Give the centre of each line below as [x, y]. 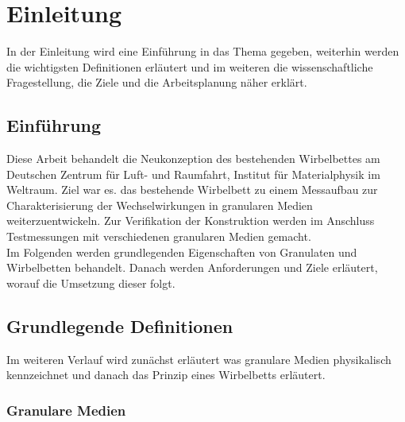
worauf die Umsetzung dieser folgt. [91, 283]
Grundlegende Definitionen [120, 325]
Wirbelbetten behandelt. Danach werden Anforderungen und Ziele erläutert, [192, 267]
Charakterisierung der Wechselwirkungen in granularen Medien [160, 205]
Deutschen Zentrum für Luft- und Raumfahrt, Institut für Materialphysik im [193, 174]
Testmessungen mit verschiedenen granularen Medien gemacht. [159, 236]
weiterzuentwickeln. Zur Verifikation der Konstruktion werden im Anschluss [191, 221]
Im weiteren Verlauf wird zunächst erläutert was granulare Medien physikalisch [199, 359]
